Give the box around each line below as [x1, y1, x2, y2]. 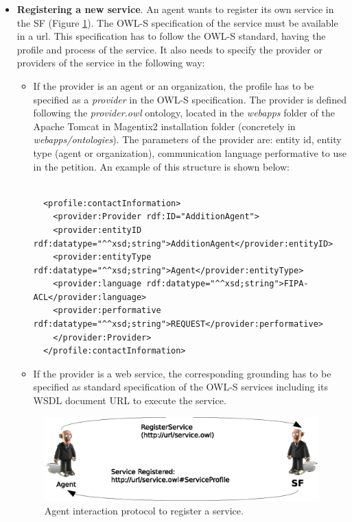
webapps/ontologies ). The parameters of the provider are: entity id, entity [33, 132, 342, 147]
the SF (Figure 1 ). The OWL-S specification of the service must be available [16, 15, 338, 29]
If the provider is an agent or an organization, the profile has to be [33, 78, 314, 92]
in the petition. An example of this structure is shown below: [33, 159, 290, 173]
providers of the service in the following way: [16, 55, 205, 70]
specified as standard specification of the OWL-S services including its [33, 380, 328, 394]
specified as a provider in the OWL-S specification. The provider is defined [33, 92, 347, 106]
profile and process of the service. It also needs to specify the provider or [16, 42, 322, 56]
